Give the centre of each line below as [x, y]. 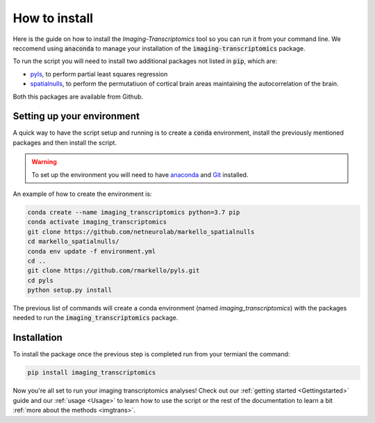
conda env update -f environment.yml [92, 251]
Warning [44, 162]
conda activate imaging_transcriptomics [97, 222]
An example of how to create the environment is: [82, 194]
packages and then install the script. [65, 142]
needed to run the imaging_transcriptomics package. [95, 318]
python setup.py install [70, 290]
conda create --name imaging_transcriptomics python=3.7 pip [134, 212]
